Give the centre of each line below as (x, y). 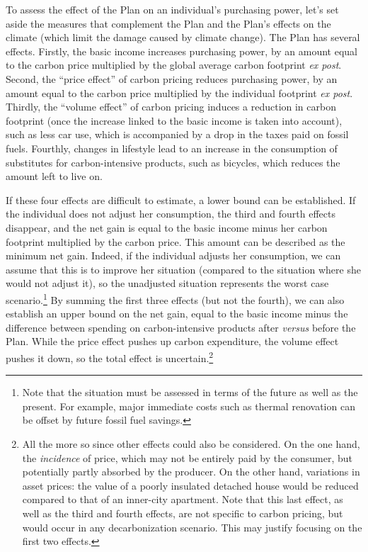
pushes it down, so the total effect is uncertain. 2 (110, 356)
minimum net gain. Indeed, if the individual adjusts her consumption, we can (173, 255)
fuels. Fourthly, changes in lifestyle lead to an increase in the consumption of (172, 148)
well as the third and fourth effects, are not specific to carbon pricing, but (183, 513)
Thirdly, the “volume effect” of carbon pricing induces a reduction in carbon (171, 107)
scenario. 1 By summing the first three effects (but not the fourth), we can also (175, 298)
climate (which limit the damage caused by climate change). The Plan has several (183, 37)
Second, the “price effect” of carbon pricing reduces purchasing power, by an (172, 78)
